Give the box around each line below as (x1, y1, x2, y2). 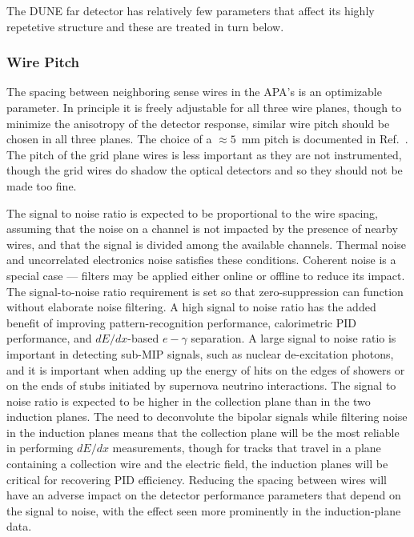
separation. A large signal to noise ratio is (191, 330, 396, 347)
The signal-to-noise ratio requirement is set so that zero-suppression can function (6, 283, 404, 299)
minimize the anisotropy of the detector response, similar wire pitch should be (6, 114, 390, 131)
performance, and (6, 330, 92, 347)
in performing (6, 439, 74, 456)
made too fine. (6, 177, 77, 194)
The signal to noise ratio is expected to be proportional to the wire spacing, (6, 204, 379, 221)
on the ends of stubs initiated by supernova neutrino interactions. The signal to (6, 377, 396, 394)
